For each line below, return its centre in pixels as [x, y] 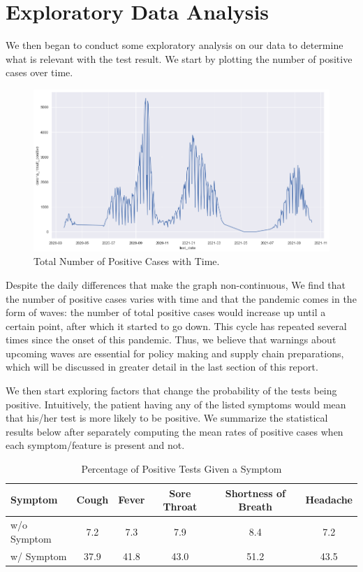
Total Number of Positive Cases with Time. [127, 261]
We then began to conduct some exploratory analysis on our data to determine [175, 45]
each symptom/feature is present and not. [95, 445]
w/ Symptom [39, 556]
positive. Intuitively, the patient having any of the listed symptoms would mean [176, 404]
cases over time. [39, 72]
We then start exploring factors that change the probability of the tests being [171, 391]
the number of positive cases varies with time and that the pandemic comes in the [181, 298]
